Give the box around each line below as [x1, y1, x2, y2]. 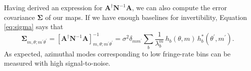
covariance [4, 12, 35, 22]
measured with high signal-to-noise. [4, 58, 111, 68]
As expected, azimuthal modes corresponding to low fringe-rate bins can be [4, 48, 231, 58]
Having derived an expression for [4, 2, 103, 12]
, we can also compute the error [132, 2, 227, 12]
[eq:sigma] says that [4, 21, 63, 32]
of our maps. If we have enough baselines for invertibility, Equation [45, 12, 247, 22]
